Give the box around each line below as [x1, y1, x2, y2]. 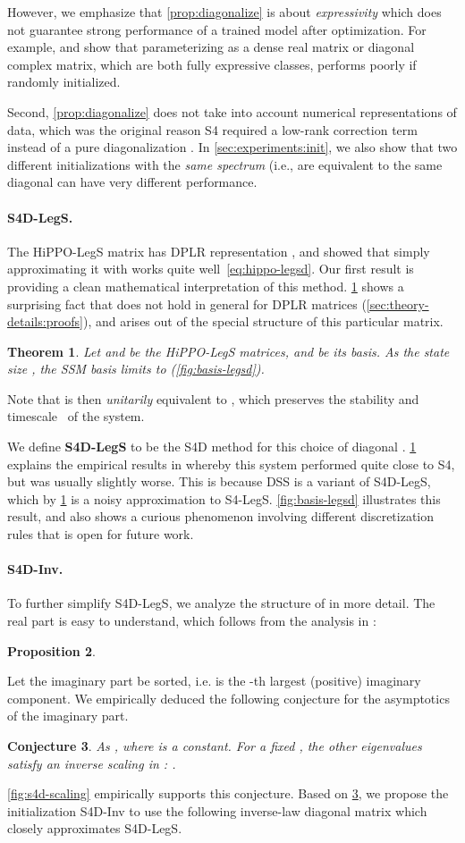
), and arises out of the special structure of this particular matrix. [83, 312, 444, 331]
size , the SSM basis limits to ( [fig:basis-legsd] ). [7, 359, 265, 378]
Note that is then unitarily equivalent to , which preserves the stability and [7, 389, 419, 408]
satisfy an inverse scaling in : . [7, 754, 176, 772]
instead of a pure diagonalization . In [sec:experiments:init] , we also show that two [7, 138, 458, 156]
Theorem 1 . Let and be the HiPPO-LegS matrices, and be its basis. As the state [7, 341, 450, 360]
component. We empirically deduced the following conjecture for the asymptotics [7, 688, 450, 707]
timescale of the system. [7, 407, 145, 426]
